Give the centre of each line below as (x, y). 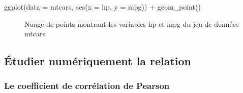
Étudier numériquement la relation (98, 61)
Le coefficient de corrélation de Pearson (87, 86)
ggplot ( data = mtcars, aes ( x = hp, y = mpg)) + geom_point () (102, 7)
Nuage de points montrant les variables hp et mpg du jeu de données (132, 24)
